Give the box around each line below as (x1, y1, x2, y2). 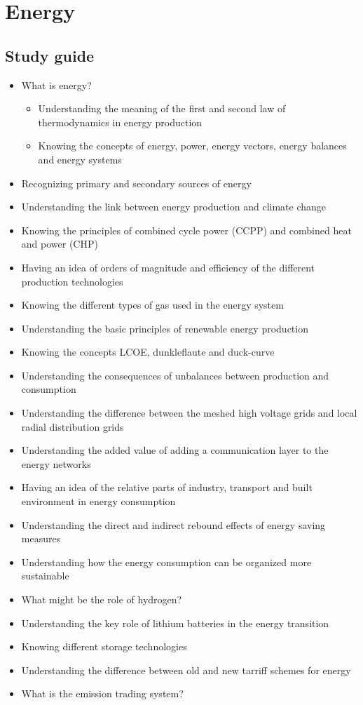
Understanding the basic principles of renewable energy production (21, 321, 308, 335)
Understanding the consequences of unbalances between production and (21, 368, 329, 382)
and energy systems (38, 152, 122, 166)
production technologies (21, 274, 123, 288)
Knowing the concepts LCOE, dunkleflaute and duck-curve (21, 344, 275, 359)
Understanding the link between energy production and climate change (21, 199, 327, 214)
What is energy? (21, 77, 92, 92)
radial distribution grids (21, 419, 124, 434)
